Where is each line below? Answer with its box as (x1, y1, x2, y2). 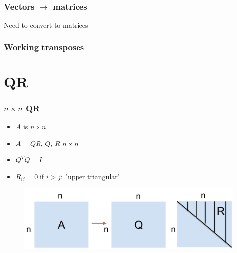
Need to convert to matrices (4, 20, 88, 30)
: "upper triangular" (61, 171, 120, 181)
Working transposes (4, 40, 84, 53)
